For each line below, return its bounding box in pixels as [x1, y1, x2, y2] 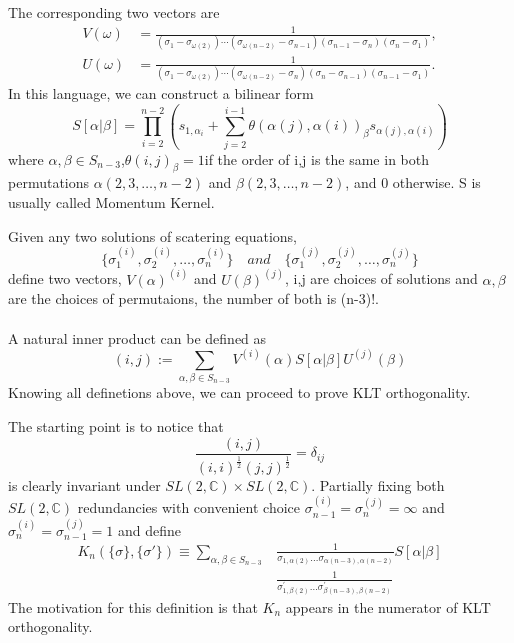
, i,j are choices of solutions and [285, 268, 478, 289]
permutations [8, 172, 90, 193]
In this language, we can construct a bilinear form [8, 83, 314, 104]
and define [117, 519, 181, 540]
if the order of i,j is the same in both [204, 148, 429, 169]
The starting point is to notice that [8, 416, 224, 437]
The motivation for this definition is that [8, 596, 258, 617]
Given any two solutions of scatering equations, [8, 225, 298, 246]
